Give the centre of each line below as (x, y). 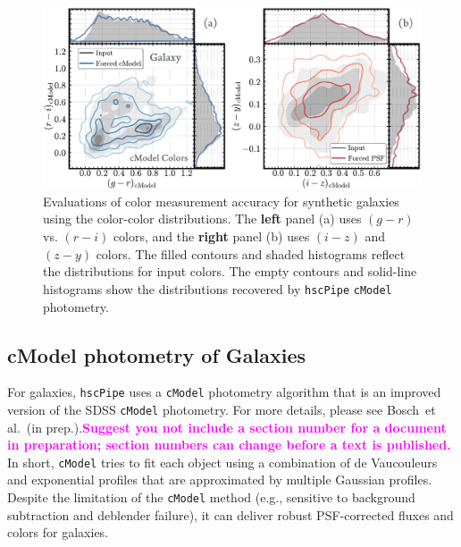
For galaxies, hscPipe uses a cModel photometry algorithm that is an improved (224, 392)
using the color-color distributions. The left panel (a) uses (202, 219)
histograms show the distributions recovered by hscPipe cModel (218, 288)
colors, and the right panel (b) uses (211, 236)
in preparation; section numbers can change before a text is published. (229, 445)
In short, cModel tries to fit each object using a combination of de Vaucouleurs (222, 462)
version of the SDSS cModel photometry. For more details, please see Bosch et (222, 409)
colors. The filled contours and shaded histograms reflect (251, 253)
